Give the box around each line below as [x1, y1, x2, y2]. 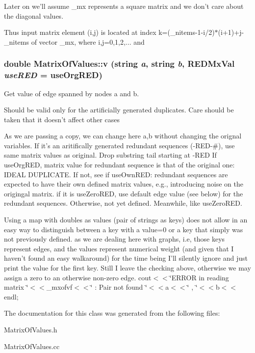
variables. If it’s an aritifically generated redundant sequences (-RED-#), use [4, 140, 235, 150]
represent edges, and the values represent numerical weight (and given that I [4, 243, 234, 253]
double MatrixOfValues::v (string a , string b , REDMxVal [4, 57, 235, 70]
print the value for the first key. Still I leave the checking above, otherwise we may [4, 263, 251, 273]
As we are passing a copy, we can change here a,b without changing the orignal [4, 131, 242, 141]
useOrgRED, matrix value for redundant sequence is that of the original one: [4, 160, 235, 170]
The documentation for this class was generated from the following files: [4, 308, 220, 318]
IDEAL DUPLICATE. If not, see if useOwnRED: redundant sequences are [4, 169, 228, 179]
